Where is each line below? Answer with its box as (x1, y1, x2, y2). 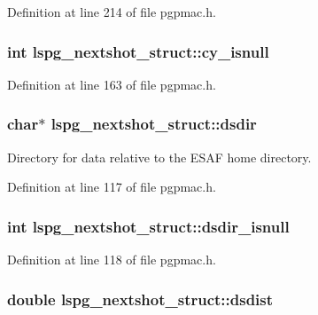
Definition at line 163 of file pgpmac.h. (7, 75, 216, 93)
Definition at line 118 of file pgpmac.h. (7, 250, 216, 269)
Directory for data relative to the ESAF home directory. (7, 147, 312, 166)
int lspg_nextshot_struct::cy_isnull (7, 40, 269, 62)
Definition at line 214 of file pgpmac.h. (7, 3, 216, 20)
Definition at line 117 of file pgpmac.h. (7, 177, 216, 196)
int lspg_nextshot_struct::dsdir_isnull (7, 215, 290, 237)
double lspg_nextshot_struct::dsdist (7, 287, 274, 310)
